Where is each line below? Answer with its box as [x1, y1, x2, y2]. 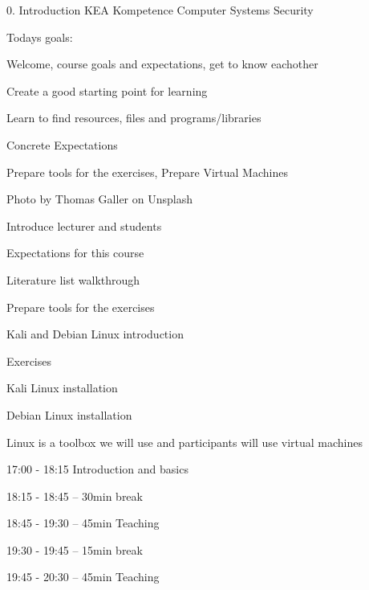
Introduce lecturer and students [6, 217, 162, 234]
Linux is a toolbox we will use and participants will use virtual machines [6, 433, 363, 450]
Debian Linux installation [6, 406, 132, 423]
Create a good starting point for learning [6, 82, 208, 99]
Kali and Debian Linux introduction [6, 326, 184, 342]
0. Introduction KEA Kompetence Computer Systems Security [6, 2, 314, 18]
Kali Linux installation [6, 379, 118, 396]
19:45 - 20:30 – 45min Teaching [6, 568, 160, 585]
